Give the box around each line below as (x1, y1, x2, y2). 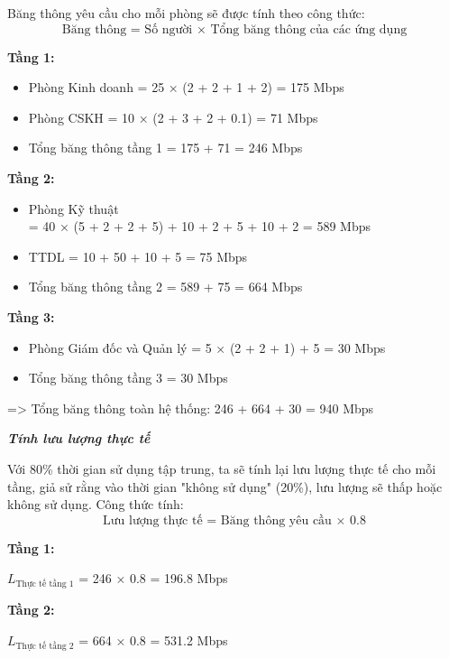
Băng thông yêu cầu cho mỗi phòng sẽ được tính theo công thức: (7, 4, 365, 22)
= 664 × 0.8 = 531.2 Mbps (78, 631, 228, 650)
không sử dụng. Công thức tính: (7, 495, 184, 514)
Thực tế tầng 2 (15, 642, 74, 652)
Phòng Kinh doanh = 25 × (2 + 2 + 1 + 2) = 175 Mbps (28, 78, 344, 97)
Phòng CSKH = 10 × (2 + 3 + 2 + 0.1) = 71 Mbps (28, 107, 318, 126)
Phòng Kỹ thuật (28, 199, 119, 218)
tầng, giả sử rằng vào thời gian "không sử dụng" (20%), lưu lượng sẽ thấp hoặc (7, 477, 443, 496)
